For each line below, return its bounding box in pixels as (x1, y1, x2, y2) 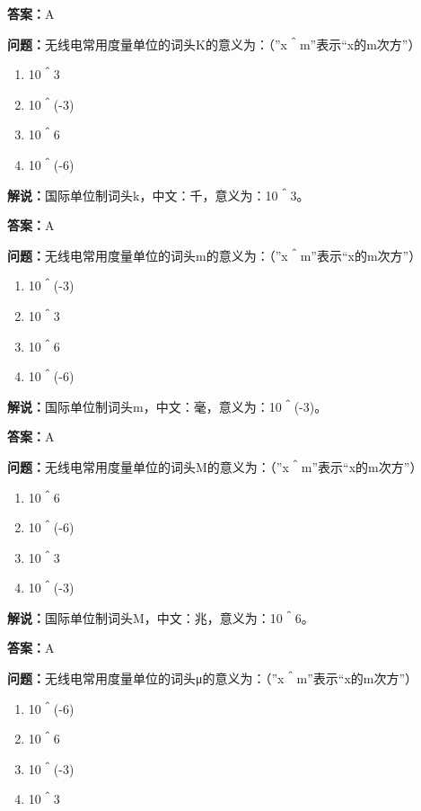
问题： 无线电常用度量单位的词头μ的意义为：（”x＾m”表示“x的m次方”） (7, 669, 418, 688)
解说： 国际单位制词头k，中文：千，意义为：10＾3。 (7, 185, 310, 204)
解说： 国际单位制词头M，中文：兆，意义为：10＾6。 (7, 608, 314, 627)
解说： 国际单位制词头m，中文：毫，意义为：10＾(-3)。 (7, 397, 328, 415)
